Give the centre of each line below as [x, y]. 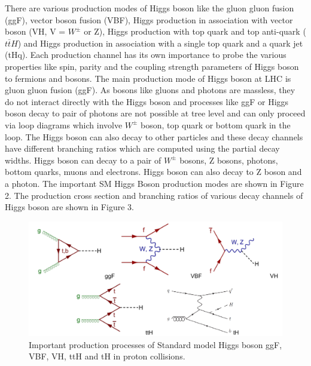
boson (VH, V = [35, 31]
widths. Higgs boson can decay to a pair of [83, 160]
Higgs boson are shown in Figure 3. [69, 207]
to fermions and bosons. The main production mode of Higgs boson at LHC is [148, 78]
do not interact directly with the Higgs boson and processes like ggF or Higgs [147, 101]
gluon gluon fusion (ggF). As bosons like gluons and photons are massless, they [150, 90]
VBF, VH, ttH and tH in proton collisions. [107, 356]
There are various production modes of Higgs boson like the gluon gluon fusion [150, 8]
